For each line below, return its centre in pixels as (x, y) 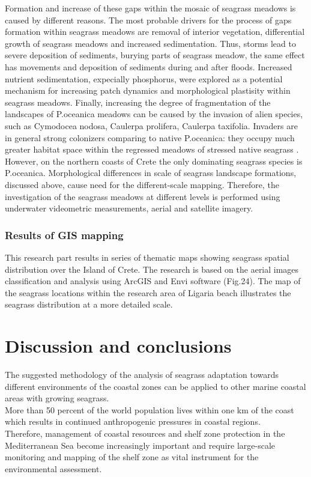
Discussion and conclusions (118, 346)
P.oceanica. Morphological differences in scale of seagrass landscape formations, (151, 173)
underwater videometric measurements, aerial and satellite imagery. (129, 208)
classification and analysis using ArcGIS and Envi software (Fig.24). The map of (153, 281)
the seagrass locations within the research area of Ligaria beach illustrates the (148, 292)
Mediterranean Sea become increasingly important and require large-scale (140, 445)
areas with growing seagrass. (57, 398)
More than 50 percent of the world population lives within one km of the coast (149, 409)
